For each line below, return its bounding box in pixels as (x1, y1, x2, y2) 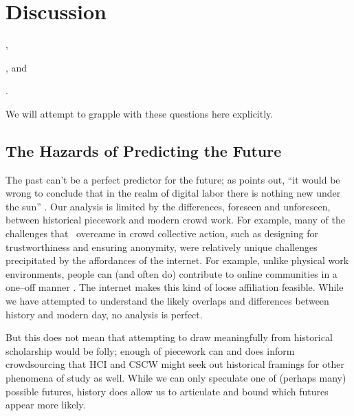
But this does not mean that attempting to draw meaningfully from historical (5, 330, 333, 344)
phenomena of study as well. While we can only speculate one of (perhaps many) (5, 371, 346, 385)
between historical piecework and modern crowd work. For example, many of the (5, 212, 345, 227)
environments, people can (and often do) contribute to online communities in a (5, 266, 338, 281)
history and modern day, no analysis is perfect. (5, 307, 203, 321)
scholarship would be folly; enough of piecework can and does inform (5, 343, 295, 358)
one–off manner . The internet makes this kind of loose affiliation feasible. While (5, 280, 344, 294)
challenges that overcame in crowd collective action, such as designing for (5, 226, 318, 241)
